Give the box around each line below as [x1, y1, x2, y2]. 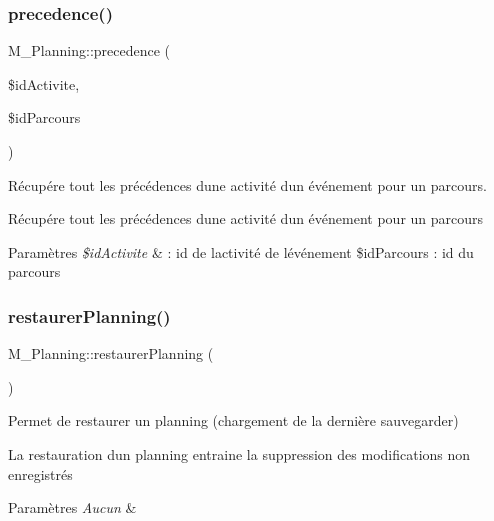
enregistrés [8, 463, 73, 484]
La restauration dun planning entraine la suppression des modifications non [8, 443, 471, 464]
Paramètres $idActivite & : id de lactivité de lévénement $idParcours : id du [8, 241, 474, 262]
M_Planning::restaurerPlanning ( [8, 343, 214, 364]
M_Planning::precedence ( [8, 40, 171, 61]
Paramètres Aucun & [8, 497, 137, 518]
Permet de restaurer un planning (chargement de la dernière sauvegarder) [8, 410, 459, 431]
